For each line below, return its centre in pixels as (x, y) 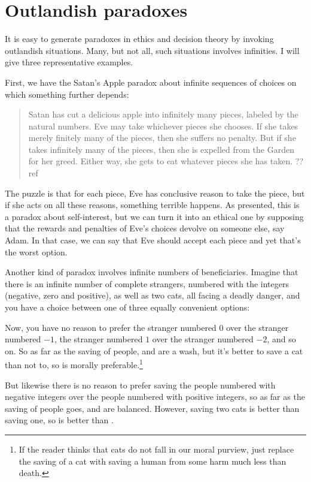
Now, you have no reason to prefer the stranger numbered (111, 327)
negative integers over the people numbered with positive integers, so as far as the (155, 397)
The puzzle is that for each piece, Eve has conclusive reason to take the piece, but (155, 193)
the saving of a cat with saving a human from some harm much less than (153, 461)
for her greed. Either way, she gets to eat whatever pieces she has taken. (161, 161)
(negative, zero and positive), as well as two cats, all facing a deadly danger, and (153, 295)
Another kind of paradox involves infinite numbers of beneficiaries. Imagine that (152, 272)
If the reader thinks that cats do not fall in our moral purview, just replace (156, 449)
